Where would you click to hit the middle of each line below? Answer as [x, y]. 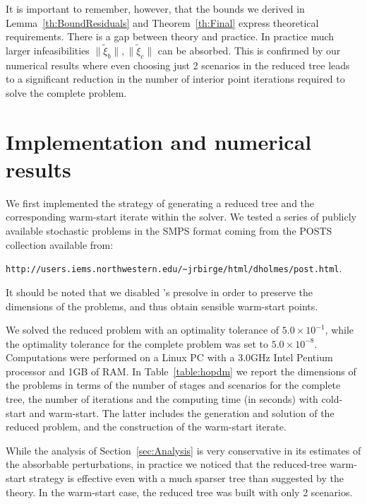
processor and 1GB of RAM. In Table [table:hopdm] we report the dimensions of [181, 371]
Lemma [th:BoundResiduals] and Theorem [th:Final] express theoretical [162, 22]
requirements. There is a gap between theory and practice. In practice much [170, 36]
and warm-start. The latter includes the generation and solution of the [182, 412]
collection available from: [60, 244]
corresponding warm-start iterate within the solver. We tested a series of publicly [181, 217]
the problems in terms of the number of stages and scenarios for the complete [173, 385]
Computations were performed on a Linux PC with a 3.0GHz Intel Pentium [169, 357]
